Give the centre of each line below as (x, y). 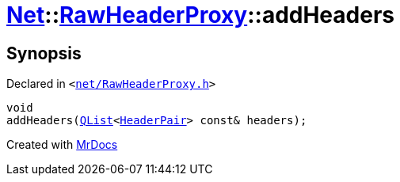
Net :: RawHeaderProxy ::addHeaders (200, 15)
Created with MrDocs (62, 145)
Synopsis (44, 53)
